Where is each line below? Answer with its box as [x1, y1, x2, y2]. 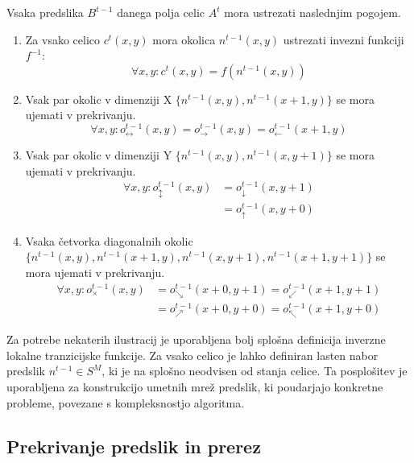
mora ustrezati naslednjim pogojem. [224, 4, 401, 20]
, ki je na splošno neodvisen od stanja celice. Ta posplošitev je [101, 362, 408, 379]
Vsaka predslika [6, 4, 84, 20]
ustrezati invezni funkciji [283, 31, 404, 48]
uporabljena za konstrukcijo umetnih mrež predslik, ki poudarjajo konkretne [6, 378, 383, 395]
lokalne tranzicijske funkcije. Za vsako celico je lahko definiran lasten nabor [6, 346, 379, 363]
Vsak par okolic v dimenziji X [25, 90, 172, 107]
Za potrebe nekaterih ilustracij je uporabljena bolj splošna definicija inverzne [6, 331, 386, 348]
